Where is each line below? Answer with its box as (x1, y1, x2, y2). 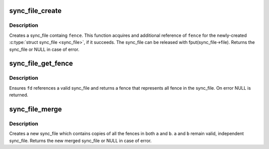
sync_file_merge (9, 105, 62, 113)
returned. (9, 92, 28, 98)
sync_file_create (9, 6, 62, 15)
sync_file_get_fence (9, 59, 73, 68)
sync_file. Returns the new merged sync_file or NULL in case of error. (9, 138, 152, 144)
